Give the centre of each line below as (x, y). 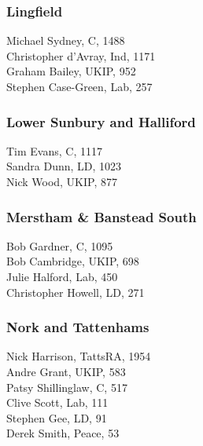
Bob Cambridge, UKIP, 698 (73, 261)
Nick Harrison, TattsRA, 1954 (79, 356)
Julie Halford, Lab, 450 (62, 276)
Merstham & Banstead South (101, 216)
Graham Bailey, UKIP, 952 (71, 71)
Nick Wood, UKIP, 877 (62, 181)
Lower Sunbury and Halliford (101, 121)
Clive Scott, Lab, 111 (57, 402)
